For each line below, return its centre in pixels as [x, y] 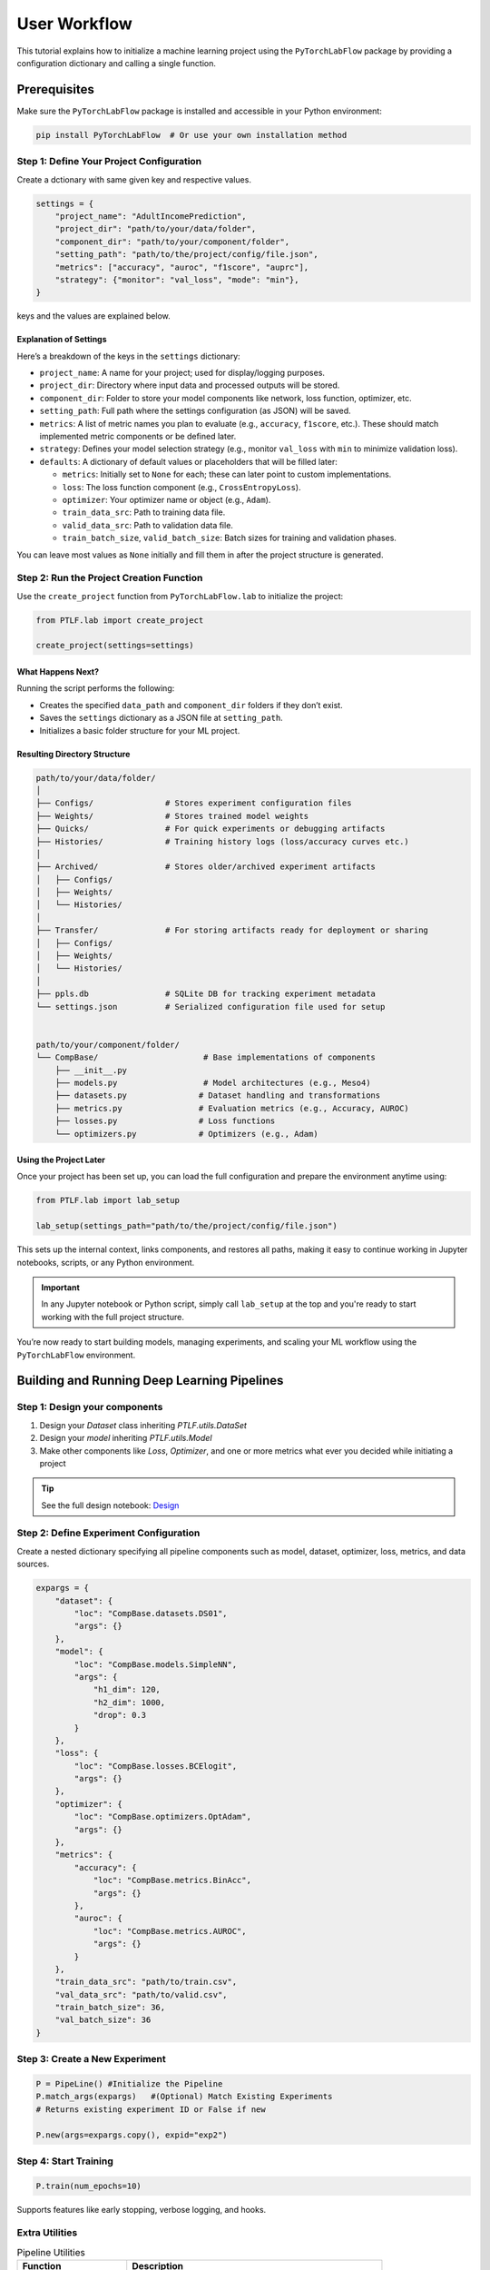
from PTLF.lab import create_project [120, 620]
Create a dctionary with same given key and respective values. [134, 179]
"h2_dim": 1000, [129, 1702]
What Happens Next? [58, 672]
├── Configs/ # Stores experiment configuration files [194, 803]
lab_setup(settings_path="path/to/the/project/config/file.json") [186, 1226]
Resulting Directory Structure [73, 754]
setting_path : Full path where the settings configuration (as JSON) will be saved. [195, 411]
